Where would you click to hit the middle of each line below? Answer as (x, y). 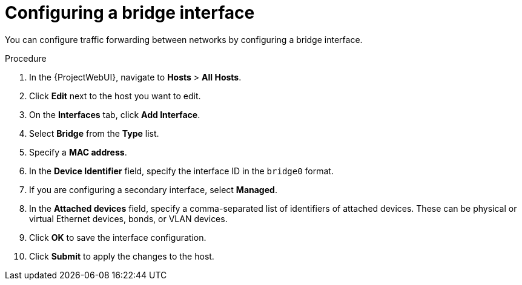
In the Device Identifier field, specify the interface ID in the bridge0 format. (181, 171)
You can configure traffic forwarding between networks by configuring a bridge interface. (184, 39)
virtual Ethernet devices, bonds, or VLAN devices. (128, 218)
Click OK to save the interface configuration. (118, 237)
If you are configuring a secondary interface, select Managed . (153, 189)
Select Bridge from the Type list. (94, 133)
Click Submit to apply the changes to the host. (122, 256)
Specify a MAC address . (78, 152)
